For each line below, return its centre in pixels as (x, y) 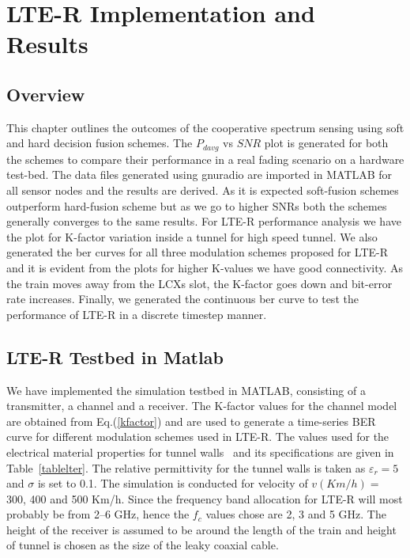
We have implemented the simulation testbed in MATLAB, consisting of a (186, 390)
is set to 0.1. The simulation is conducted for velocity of (173, 483)
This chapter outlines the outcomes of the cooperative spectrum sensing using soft (205, 127)
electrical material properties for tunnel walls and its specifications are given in (200, 452)
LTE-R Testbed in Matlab (115, 357)
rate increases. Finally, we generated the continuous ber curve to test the (182, 299)
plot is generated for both (326, 143)
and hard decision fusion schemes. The (100, 143)
